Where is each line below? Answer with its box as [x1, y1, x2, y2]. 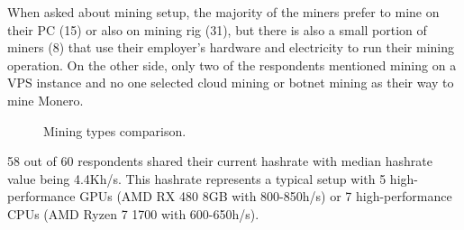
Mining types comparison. [43, 121, 187, 140]
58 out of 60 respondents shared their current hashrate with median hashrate [7, 152, 433, 170]
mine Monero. [7, 90, 84, 109]
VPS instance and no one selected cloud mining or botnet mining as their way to [7, 73, 454, 92]
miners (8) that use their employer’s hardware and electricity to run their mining [7, 38, 454, 57]
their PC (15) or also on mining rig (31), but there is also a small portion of [7, 20, 427, 39]
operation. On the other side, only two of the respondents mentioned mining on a [7, 55, 457, 74]
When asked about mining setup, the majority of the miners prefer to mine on [7, 3, 440, 21]
